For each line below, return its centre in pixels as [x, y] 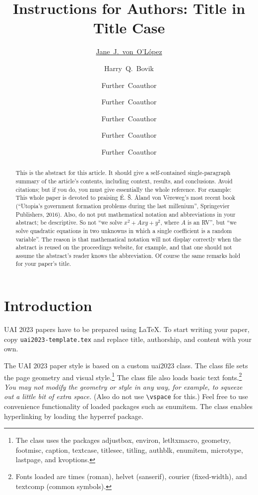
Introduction [48, 305]
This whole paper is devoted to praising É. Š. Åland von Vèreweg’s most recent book [126, 198]
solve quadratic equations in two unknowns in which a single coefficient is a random [124, 230]
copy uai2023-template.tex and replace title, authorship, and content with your [128, 339]
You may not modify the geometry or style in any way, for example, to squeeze [123, 386]
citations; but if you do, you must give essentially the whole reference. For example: [124, 189]
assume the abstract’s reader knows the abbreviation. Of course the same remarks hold [128, 255]
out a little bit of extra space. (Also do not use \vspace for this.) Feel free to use [126, 396]
